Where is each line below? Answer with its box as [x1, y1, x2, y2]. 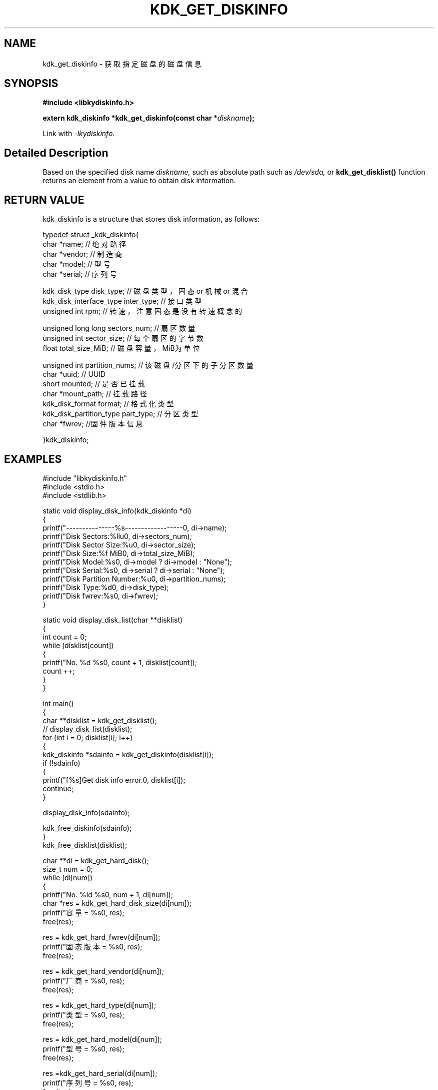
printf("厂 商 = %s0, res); [42, 976, 124, 985]
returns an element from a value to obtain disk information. [42, 176, 236, 185]
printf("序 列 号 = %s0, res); [42, 1078, 133, 1087]
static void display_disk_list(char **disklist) [42, 615, 183, 624]
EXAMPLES [4, 452, 62, 465]
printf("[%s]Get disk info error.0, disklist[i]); [42, 775, 185, 784]
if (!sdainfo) [42, 758, 80, 767]
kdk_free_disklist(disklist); [42, 840, 127, 849]
